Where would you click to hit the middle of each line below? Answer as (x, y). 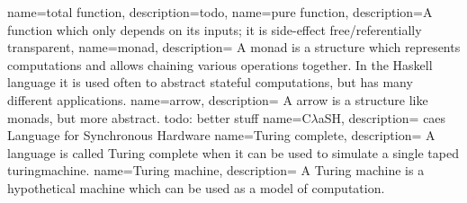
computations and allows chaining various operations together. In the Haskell (220, 64)
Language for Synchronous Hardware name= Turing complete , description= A (221, 135)
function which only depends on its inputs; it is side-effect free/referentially (215, 29)
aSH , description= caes (382, 117)
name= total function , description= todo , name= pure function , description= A (220, 12)
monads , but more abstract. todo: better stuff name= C (159, 117)
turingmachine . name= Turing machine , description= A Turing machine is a (216, 170)
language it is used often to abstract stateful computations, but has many (210, 82)
